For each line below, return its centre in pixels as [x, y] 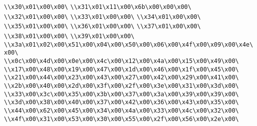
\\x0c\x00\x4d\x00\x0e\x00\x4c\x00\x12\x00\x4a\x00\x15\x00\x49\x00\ [122, 61]
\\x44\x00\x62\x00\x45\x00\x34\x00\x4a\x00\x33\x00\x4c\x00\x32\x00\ [122, 110]
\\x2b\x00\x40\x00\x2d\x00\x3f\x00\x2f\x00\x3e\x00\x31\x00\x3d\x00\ [122, 86]
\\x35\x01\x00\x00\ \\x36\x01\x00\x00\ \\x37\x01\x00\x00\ [102, 27]
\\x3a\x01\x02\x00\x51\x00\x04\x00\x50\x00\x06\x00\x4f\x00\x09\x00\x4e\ [129, 44]
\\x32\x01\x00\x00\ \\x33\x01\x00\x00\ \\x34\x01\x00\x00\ [102, 17]
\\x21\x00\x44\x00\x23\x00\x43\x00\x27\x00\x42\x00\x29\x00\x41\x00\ [122, 78]
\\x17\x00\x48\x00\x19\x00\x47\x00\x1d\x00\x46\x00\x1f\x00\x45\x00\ [122, 69]
